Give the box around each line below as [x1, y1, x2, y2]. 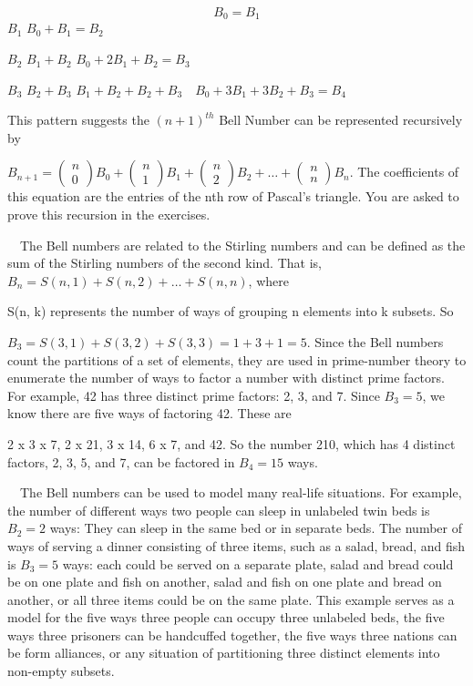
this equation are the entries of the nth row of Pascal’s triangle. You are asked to [7, 187, 459, 206]
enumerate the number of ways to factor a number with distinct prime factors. [7, 368, 445, 387]
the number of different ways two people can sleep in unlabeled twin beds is [7, 500, 430, 519]
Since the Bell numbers [314, 332, 444, 351]
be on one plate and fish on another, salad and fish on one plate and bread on [7, 572, 442, 591]
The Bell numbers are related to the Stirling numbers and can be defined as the [19, 235, 466, 254]
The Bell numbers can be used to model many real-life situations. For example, [19, 483, 462, 502]
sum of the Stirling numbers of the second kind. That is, [7, 253, 322, 272]
